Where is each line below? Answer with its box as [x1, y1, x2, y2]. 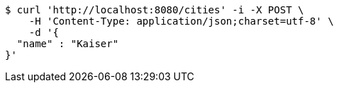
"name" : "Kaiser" [16, 38, 119, 49]
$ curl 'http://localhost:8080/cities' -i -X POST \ [5, 4, 304, 15]
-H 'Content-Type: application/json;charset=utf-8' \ [28, 15, 334, 27]
